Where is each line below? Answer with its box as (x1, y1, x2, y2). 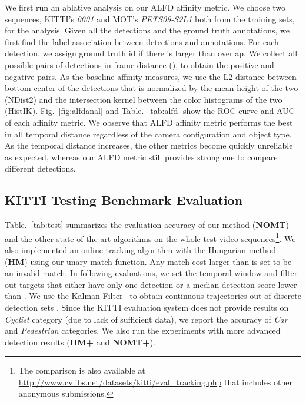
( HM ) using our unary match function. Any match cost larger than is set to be (5, 255, 292, 267)
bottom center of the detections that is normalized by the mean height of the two (5, 82, 298, 94)
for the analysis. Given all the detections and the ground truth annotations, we (5, 24, 290, 36)
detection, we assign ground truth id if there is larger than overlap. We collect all (5, 47, 298, 59)
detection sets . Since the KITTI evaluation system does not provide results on (5, 301, 289, 313)
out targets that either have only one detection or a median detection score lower (5, 278, 297, 290)
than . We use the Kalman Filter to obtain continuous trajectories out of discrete (5, 290, 301, 302)
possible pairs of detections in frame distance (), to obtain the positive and (5, 58, 274, 70)
